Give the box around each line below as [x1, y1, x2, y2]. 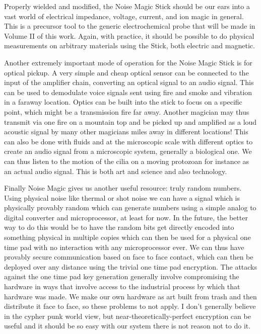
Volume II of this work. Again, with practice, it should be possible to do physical [4, 30, 254, 41]
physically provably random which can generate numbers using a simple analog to [4, 202, 256, 213]
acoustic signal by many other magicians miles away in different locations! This [4, 126, 248, 137]
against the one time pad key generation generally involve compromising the [4, 271, 239, 282]
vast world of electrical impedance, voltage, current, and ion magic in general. [4, 11, 244, 21]
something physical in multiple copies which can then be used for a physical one [4, 232, 251, 242]
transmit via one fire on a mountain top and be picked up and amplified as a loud [4, 116, 257, 127]
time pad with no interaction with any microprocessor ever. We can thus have [4, 241, 244, 252]
